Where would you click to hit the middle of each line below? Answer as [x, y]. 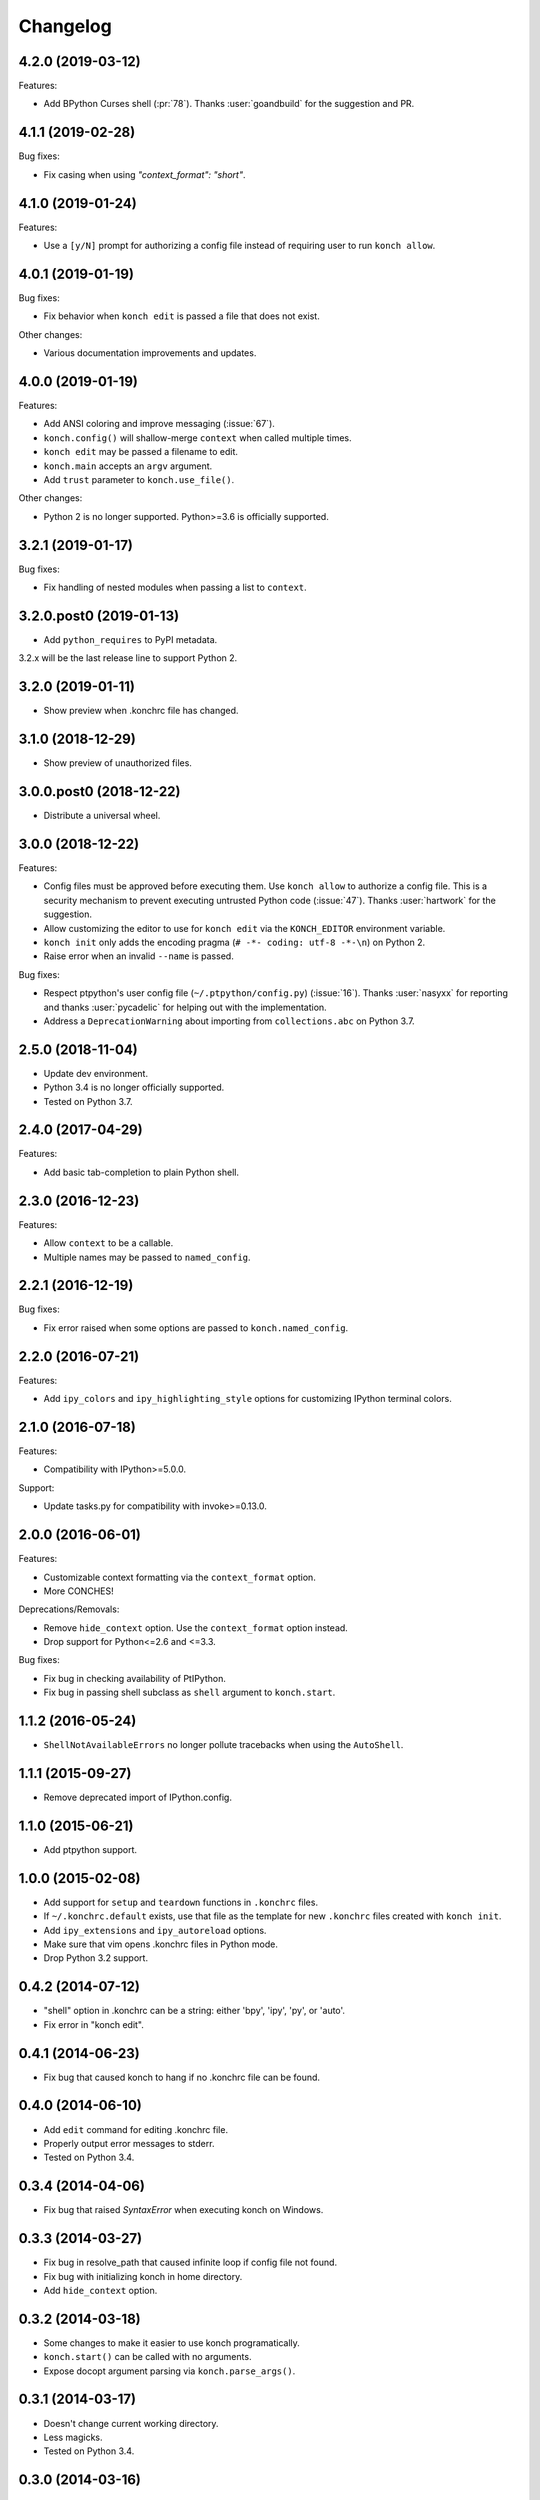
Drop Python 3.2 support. [96, 1958]
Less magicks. [73, 2437]
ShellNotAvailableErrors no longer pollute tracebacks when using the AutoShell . [223, 1745]
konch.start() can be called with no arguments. [147, 2357]
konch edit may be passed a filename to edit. [141, 452]
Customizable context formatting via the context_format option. [180, 1577]
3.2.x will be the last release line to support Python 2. [128, 658]
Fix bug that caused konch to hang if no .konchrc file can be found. [181, 2077]
